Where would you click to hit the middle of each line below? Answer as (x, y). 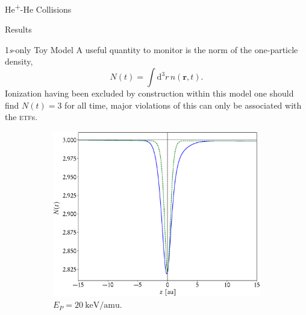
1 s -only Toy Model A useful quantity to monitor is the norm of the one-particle (151, 49)
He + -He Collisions (38, 8)
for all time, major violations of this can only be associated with (183, 105)
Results (18, 29)
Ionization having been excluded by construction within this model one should (149, 93)
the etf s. (21, 117)
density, (19, 61)
